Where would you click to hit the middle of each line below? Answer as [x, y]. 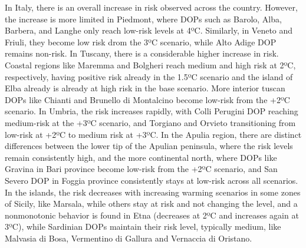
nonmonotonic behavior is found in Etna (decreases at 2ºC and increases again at [152, 215]
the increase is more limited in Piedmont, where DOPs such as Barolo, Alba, [143, 19]
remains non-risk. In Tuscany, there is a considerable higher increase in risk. [142, 53]
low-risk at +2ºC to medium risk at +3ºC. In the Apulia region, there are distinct [153, 134]
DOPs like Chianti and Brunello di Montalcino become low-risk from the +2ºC [147, 99]
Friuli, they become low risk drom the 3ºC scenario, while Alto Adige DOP [141, 42]
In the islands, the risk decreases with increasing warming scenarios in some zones [153, 192]
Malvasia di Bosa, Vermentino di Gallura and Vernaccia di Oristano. [129, 238]
